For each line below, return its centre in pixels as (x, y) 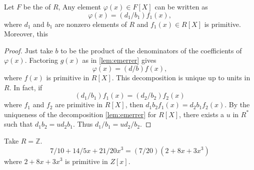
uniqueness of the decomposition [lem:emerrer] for (80, 114)
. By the (237, 104)
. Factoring (41, 60)
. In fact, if (26, 87)
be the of (37, 6)
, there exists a (202, 114)
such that (18, 124)
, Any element (80, 6)
